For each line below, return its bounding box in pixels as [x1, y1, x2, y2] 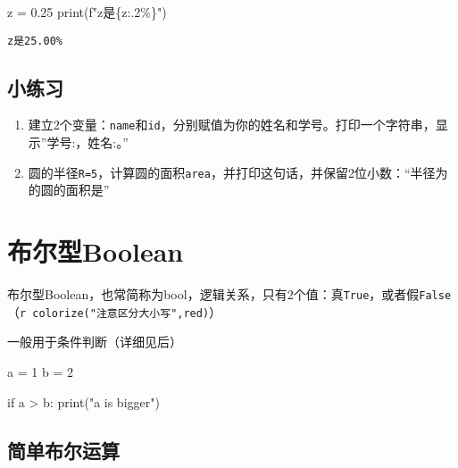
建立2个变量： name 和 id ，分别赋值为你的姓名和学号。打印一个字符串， [28, 115, 436, 134]
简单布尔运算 [7, 436, 120, 464]
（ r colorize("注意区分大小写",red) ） [7, 302, 222, 321]
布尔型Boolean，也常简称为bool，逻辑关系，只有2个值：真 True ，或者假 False [7, 285, 452, 304]
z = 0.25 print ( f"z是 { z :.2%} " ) [7, 3, 167, 21]
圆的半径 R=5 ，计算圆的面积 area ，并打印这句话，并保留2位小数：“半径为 [28, 163, 448, 181]
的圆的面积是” [28, 180, 110, 199]
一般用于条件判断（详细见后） [7, 332, 182, 351]
